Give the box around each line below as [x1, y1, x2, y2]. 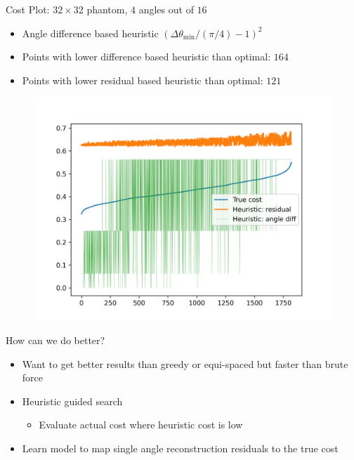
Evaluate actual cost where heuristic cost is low [39, 417, 243, 432]
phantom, [86, 2, 128, 16]
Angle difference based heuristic [22, 25, 159, 40]
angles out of [138, 2, 194, 16]
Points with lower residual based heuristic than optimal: [22, 72, 263, 87]
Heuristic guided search [22, 393, 123, 408]
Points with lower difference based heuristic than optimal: [22, 49, 271, 64]
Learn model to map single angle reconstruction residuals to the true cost [22, 440, 339, 455]
